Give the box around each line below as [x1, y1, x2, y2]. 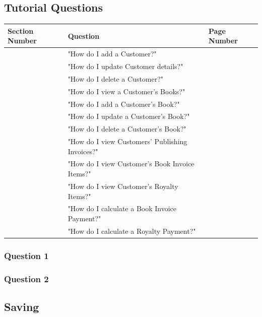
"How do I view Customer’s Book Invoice [68, 158, 194, 169]
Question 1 [4, 249, 49, 262]
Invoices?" [68, 146, 98, 156]
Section [8, 25, 34, 36]
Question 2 [4, 272, 49, 285]
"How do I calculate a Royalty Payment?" [68, 225, 196, 236]
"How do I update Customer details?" [68, 60, 183, 71]
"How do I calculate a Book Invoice [68, 203, 177, 214]
